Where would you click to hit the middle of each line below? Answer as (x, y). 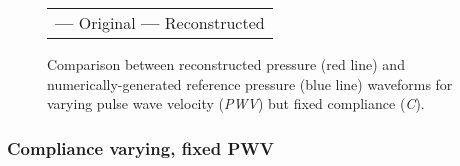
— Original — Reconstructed (160, 22)
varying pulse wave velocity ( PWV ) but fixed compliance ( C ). (236, 103)
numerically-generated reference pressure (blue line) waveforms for (250, 83)
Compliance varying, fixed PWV (140, 147)
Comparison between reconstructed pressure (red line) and (226, 64)
